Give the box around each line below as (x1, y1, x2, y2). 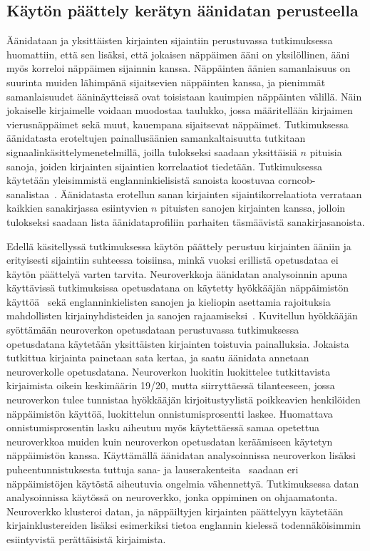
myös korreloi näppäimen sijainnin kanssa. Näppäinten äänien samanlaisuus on (6, 61, 351, 76)
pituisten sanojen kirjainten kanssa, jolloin (160, 200, 346, 215)
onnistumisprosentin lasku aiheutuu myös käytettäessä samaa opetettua (6, 420, 319, 435)
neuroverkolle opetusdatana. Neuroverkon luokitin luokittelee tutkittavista (6, 364, 331, 379)
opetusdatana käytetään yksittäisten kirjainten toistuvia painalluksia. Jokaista (6, 336, 349, 351)
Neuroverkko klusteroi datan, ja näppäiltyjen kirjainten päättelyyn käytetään (6, 503, 344, 518)
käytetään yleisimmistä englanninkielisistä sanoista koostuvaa (6, 172, 275, 187)
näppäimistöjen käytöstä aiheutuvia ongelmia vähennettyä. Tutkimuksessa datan (6, 475, 359, 490)
